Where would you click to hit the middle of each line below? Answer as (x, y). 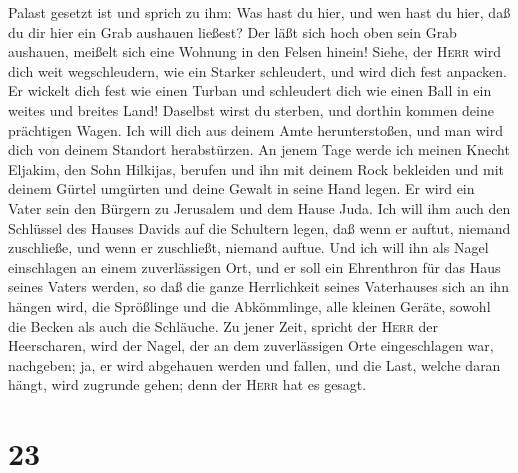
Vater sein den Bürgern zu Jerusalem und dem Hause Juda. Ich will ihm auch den (259, 207)
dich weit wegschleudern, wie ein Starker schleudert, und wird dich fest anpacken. (257, 70)
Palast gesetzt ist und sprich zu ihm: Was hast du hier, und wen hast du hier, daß (259, 12)
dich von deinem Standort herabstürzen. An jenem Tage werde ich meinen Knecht (259, 149)
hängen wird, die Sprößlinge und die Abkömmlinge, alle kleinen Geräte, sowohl (249, 305)
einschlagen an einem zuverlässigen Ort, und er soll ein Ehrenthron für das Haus (254, 266)
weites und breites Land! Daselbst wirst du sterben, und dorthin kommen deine (251, 109)
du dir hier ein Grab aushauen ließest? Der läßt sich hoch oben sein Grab (232, 31)
